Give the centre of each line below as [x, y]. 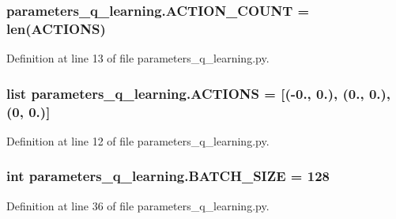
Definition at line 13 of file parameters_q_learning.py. [138, 58]
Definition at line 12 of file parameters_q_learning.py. [138, 140]
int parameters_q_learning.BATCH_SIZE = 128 [168, 176]
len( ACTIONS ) [56, 28]
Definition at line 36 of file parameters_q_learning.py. [138, 205]
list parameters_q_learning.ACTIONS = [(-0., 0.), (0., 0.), [199, 93]
